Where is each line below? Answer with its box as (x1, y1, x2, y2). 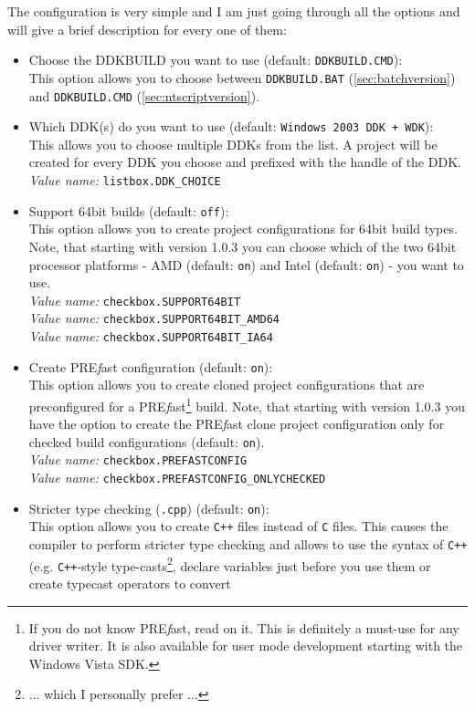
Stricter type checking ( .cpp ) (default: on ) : (28, 498, 269, 517)
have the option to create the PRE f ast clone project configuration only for (28, 414, 445, 433)
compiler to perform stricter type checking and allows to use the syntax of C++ (28, 535, 468, 554)
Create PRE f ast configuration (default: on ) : (28, 357, 273, 376)
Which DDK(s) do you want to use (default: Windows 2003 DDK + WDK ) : (28, 117, 434, 136)
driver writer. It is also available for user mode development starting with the (28, 636, 463, 655)
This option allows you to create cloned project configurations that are (28, 375, 425, 394)
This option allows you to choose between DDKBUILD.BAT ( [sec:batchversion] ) (28, 68, 456, 87)
